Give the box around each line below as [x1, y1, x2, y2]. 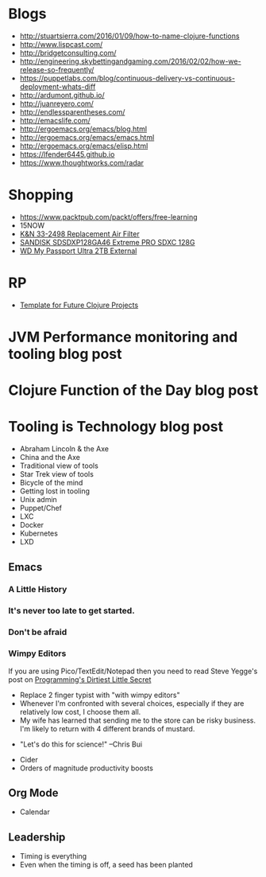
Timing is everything [19, 852, 87, 861]
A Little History [8, 584, 67, 595]
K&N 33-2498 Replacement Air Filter [19, 228, 141, 239]
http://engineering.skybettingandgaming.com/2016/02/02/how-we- [19, 57, 241, 66]
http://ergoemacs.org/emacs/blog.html [19, 124, 148, 134]
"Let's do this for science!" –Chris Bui [19, 739, 143, 749]
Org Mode [8, 785, 59, 800]
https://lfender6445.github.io [19, 149, 115, 159]
